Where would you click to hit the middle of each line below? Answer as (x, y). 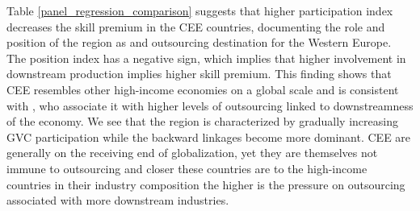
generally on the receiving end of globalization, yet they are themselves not (192, 153)
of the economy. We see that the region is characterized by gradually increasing (202, 121)
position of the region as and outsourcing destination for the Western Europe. (199, 42)
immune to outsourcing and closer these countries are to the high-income (187, 168)
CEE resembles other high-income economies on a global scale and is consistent (203, 89)
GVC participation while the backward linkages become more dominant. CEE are (209, 137)
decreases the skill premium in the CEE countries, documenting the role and (196, 26)
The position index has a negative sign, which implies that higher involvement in (206, 58)
